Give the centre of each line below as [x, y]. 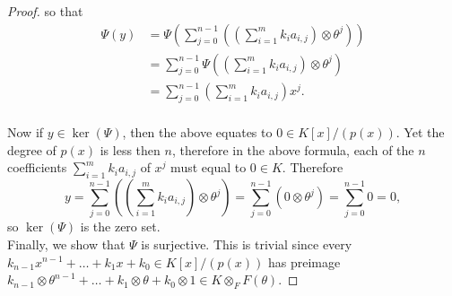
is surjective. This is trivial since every [247, 244]
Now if [26, 132]
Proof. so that [45, 11]
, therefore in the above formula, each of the [293, 149]
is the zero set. [120, 226]
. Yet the [420, 132]
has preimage [304, 261]
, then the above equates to [197, 132]
